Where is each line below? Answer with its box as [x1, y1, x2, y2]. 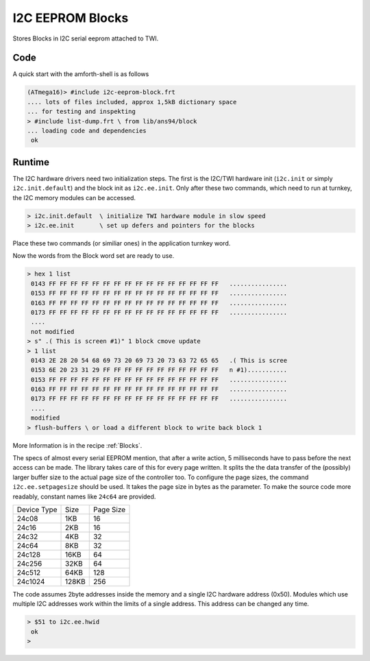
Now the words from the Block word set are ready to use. [12, 252, 175, 260]
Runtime [12, 156, 49, 168]
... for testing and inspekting [27, 108, 136, 116]
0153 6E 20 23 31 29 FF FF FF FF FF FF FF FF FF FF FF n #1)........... [31, 366, 288, 374]
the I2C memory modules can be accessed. [12, 193, 136, 202]
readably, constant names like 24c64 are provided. [12, 492, 156, 501]
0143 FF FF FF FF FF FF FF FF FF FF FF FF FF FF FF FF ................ [31, 280, 288, 287]
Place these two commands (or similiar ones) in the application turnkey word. [12, 239, 231, 248]
